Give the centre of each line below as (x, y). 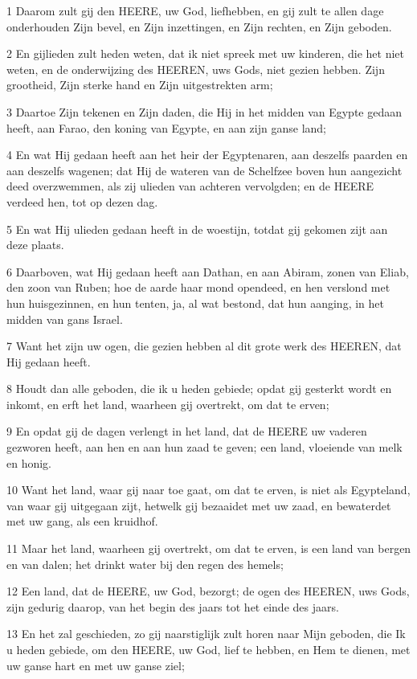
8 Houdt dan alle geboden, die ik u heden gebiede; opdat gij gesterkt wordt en (199, 389)
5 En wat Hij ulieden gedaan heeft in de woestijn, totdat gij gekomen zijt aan (197, 229)
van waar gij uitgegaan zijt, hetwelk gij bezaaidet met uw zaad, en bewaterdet (199, 505)
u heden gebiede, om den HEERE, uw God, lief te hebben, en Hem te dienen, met (208, 649)
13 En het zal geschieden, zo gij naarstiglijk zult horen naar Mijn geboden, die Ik (206, 634)
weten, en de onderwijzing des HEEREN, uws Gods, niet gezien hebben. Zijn (196, 69)
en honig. (29, 462)
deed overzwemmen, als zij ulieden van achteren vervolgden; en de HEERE (190, 186)
